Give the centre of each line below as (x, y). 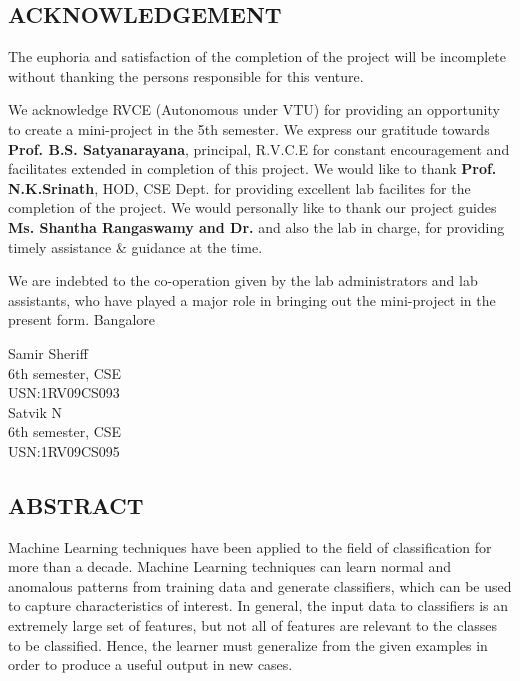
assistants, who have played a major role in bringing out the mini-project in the (252, 299)
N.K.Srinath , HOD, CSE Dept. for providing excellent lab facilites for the (239, 187)
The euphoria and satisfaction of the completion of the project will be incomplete (257, 56)
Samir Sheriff (48, 352)
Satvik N (35, 411)
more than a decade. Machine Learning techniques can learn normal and (229, 566)
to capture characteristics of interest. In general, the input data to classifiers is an (258, 605)
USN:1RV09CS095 (64, 450)
